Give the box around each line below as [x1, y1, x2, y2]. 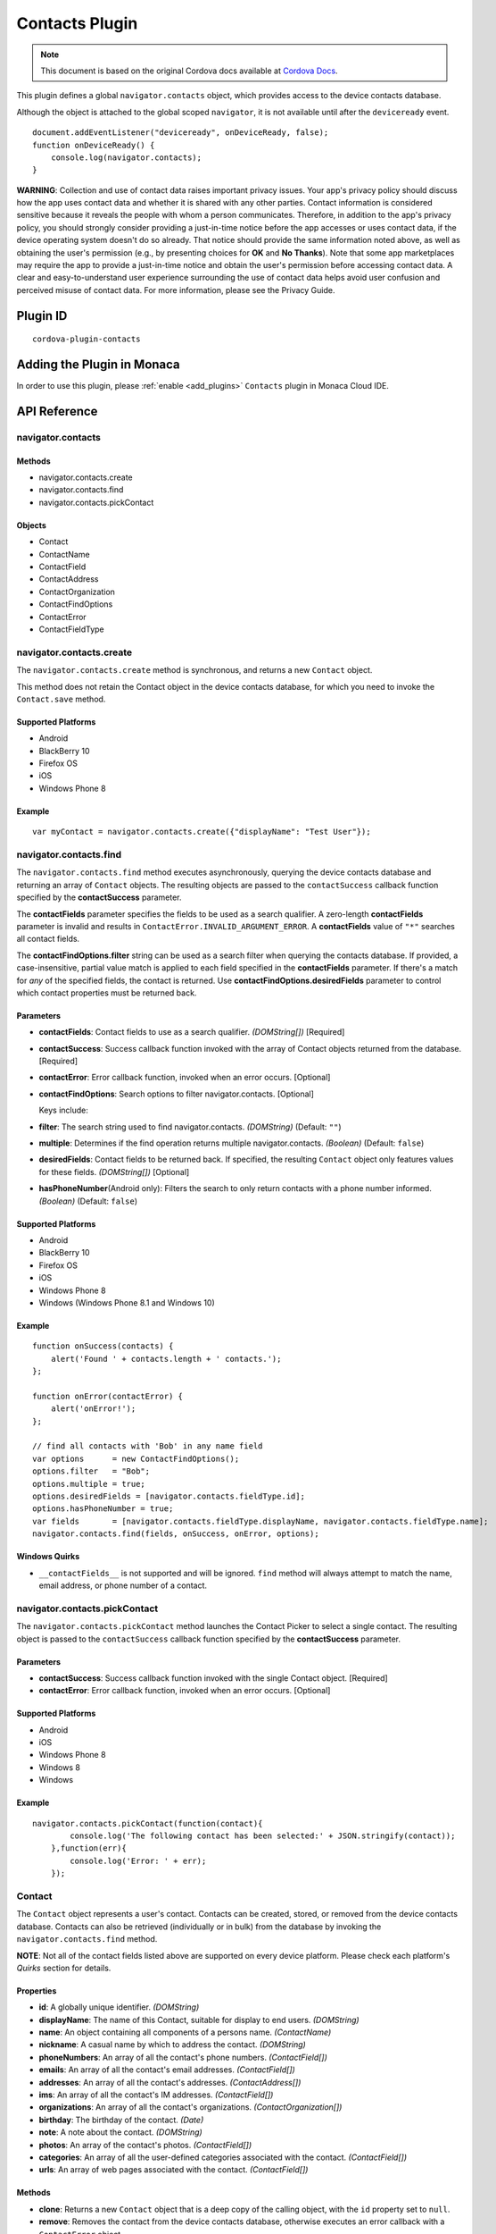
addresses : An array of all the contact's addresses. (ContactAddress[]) [38, 2077, 302, 2087]
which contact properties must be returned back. [16, 987, 197, 998]
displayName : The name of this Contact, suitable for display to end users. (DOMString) [38, 2014, 360, 2025]
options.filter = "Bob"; [32, 1466, 151, 1476]
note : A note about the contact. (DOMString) [38, 2127, 203, 2137]
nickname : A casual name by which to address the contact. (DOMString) [38, 2039, 307, 2050]
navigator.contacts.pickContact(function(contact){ [32, 1818, 263, 1828]
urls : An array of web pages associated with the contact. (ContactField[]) [38, 2164, 309, 2175]
